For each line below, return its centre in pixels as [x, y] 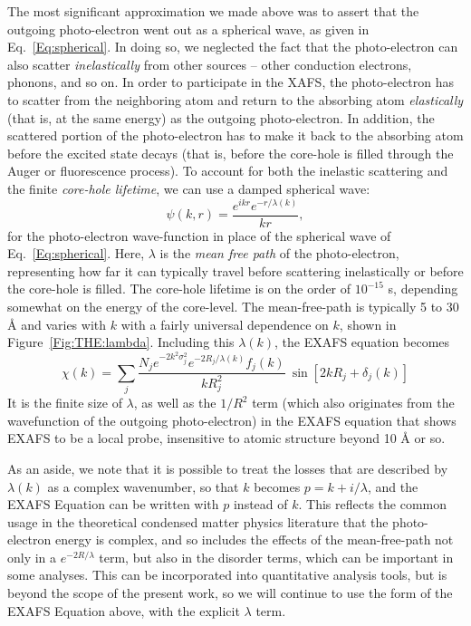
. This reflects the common [373, 504]
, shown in [368, 324]
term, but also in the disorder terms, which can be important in [276, 557]
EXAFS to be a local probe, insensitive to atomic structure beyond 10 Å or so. [226, 438]
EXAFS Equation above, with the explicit [124, 610]
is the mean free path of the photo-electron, [279, 253]
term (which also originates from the [353, 403]
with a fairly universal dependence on [225, 324]
